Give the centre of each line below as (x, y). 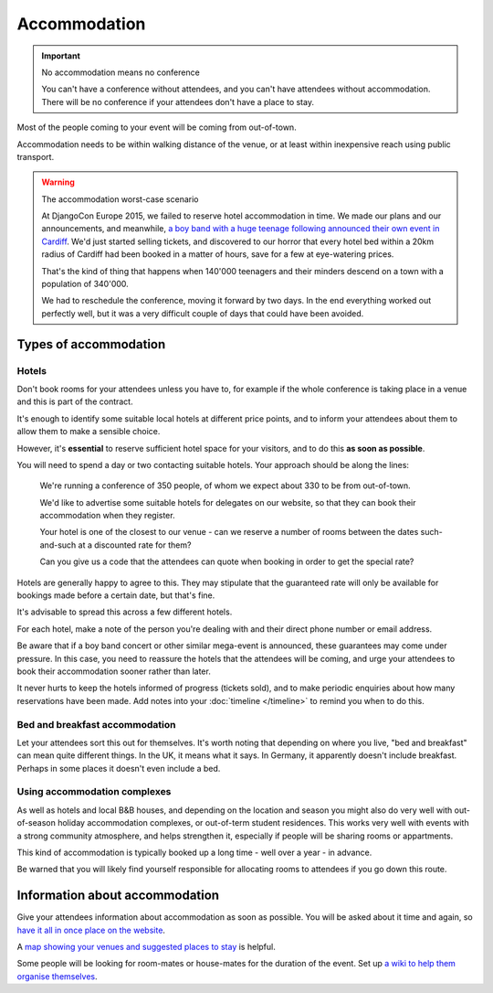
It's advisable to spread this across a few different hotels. (125, 612)
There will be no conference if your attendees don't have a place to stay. (178, 101)
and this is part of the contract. (75, 401)
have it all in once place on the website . (91, 930)
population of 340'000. (85, 284)
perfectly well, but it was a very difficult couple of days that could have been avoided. (203, 313)
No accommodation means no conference (121, 72)
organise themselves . (57, 976)
